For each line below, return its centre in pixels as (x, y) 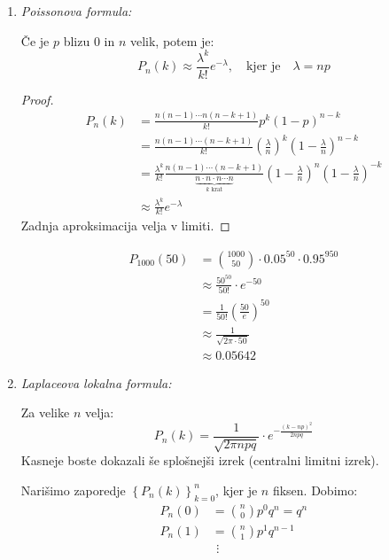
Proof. (37, 99)
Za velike (45, 412)
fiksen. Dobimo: (315, 490)
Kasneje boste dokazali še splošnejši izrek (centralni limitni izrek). (200, 460)
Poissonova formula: (76, 11)
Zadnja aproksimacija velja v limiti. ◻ (125, 226)
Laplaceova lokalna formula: (96, 382)
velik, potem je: (172, 40)
